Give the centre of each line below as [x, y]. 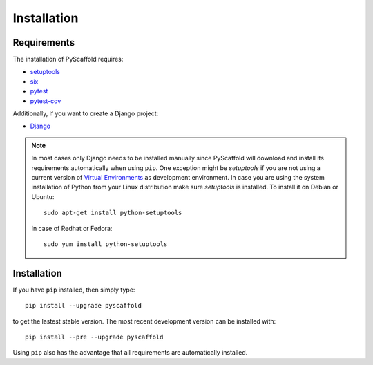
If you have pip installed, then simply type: [74, 290]
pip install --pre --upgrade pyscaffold [94, 337]
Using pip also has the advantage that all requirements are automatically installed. [130, 353]
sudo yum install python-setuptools [106, 244]
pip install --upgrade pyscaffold [83, 306]
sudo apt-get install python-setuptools [113, 213]
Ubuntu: [43, 196]
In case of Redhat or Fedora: [72, 228]
